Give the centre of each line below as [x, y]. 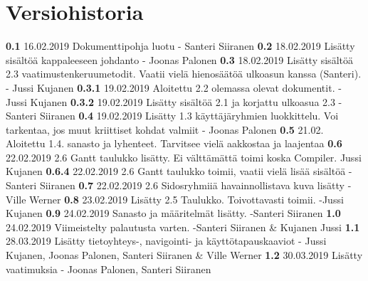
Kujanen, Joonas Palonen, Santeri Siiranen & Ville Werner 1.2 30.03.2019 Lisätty [184, 255]
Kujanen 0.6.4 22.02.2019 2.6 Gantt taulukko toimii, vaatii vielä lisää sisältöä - [179, 171]
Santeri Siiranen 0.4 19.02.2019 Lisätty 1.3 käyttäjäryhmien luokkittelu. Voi [172, 116]
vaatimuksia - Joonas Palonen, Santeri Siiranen [109, 269]
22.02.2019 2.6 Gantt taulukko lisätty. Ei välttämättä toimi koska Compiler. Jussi [184, 157]
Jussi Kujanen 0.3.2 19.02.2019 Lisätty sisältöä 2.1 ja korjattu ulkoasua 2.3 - [174, 101]
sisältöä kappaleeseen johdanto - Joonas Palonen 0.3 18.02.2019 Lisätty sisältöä [179, 59]
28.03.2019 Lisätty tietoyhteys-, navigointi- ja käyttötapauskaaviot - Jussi [166, 241]
